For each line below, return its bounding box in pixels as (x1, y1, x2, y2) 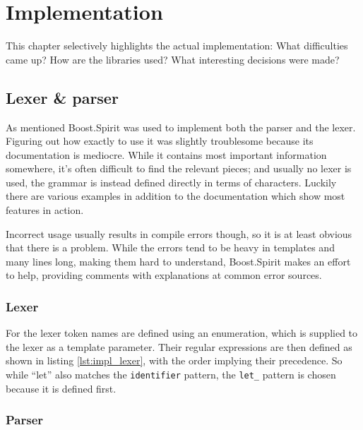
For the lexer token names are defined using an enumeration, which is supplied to (6, 326, 358, 340)
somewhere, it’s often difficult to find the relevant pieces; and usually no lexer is (6, 161, 352, 176)
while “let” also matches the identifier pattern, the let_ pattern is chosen (6, 367, 336, 382)
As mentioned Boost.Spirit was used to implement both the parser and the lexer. (6, 119, 356, 134)
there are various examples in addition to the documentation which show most (6, 189, 345, 203)
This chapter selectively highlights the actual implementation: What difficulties (6, 38, 348, 53)
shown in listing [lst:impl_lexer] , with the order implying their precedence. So (6, 353, 343, 368)
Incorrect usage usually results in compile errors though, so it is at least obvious (6, 226, 352, 241)
